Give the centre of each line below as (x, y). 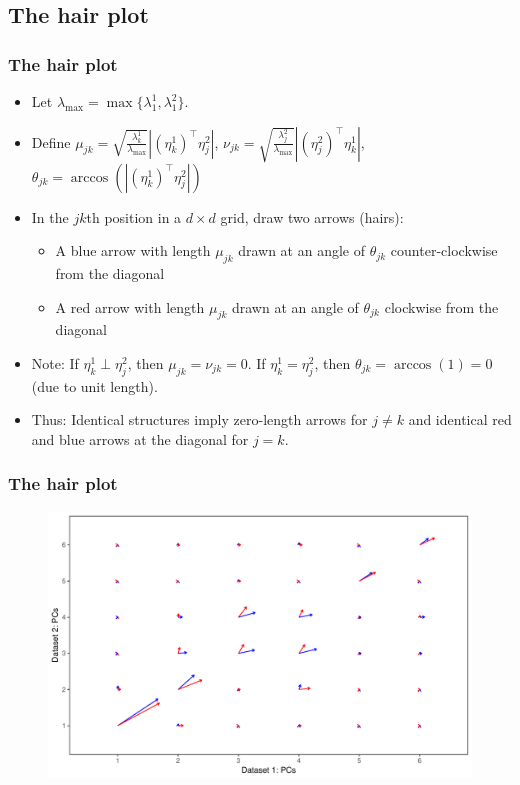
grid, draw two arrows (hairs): (312, 216)
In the (50, 216)
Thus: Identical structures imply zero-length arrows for (199, 419)
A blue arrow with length (133, 250)
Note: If (55, 362)
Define (51, 141)
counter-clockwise (444, 250)
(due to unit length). (94, 385)
